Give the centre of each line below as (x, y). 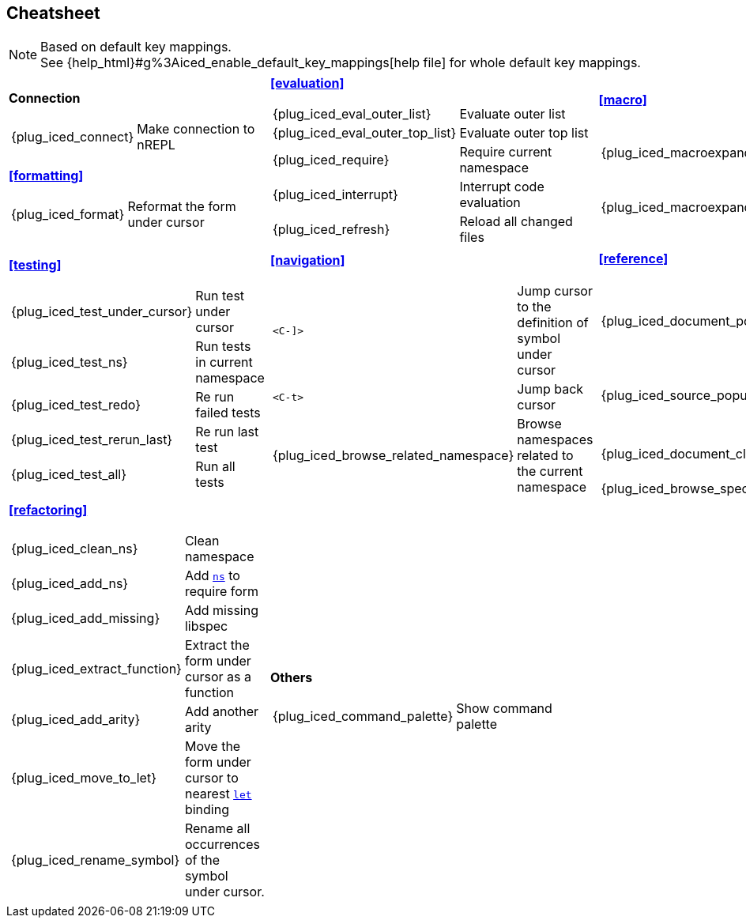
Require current (506, 152)
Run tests (223, 347)
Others (291, 678)
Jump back (550, 389)
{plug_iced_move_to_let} (84, 778)
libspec (206, 626)
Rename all (217, 829)
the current (550, 471)
